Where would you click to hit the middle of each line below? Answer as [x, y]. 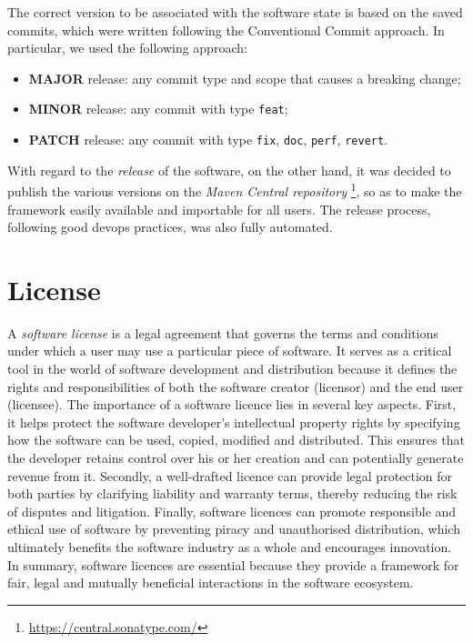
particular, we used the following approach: [127, 48]
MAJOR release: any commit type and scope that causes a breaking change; [245, 78]
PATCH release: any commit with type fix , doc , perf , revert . [208, 140]
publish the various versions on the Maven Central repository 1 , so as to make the [235, 190]
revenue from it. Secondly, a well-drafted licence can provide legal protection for [230, 475]
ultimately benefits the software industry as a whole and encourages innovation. [230, 546]
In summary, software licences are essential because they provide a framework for [233, 564]
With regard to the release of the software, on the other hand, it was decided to [229, 170]
